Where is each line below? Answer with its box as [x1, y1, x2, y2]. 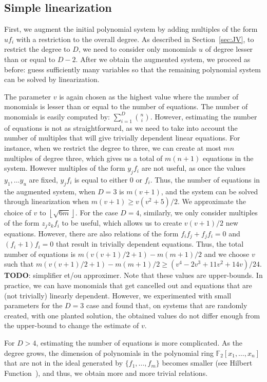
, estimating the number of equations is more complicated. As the [36, 337, 243, 348]
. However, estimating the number [150, 111, 257, 122]
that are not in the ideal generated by [4, 357, 123, 368]
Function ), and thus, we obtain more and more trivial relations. [4, 367, 208, 378]
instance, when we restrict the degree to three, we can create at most [4, 142, 221, 153]
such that [4, 258, 34, 269]
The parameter [4, 91, 51, 102]
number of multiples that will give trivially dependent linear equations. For [4, 132, 240, 143]
